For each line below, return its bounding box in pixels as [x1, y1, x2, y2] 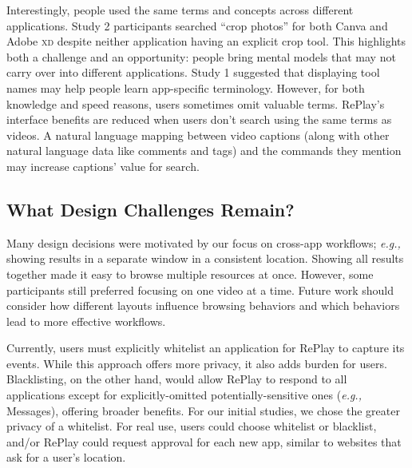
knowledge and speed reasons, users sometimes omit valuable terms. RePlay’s [6, 95, 385, 112]
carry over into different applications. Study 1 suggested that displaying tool [6, 64, 380, 81]
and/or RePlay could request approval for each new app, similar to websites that [6, 433, 402, 450]
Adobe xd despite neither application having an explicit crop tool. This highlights [6, 33, 406, 50]
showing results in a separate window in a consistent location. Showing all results [6, 250, 404, 267]
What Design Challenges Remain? [6, 196, 295, 221]
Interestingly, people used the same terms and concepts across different [6, 2, 354, 18]
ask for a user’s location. [6, 449, 126, 466]
